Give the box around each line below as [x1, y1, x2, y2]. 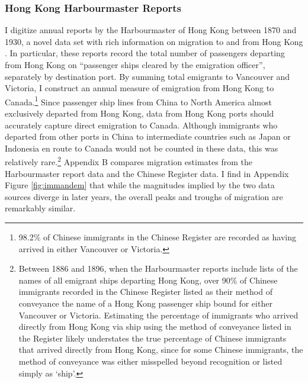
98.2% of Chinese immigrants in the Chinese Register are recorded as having [18, 231, 296, 243]
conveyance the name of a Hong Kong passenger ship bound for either [18, 297, 272, 309]
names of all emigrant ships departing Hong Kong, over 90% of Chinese [18, 273, 278, 286]
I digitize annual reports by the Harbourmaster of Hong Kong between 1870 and [5, 24, 297, 36]
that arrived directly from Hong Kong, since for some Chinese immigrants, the [18, 343, 303, 356]
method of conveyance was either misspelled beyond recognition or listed [18, 355, 283, 367]
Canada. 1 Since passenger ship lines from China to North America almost [5, 94, 272, 108]
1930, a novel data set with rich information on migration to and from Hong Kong [5, 35, 303, 47]
